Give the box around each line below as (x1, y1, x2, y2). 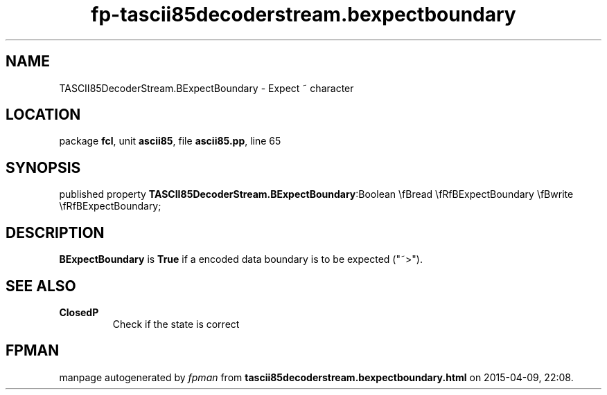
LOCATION (6, 106, 81, 124)
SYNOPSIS (6, 158, 81, 176)
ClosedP (59, 306, 99, 318)
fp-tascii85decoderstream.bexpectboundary (91, 3, 516, 26)
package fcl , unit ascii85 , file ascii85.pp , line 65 (59, 135, 281, 147)
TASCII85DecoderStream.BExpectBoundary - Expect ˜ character (59, 82, 354, 94)
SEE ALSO (6, 277, 76, 295)
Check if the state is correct (112, 318, 240, 330)
